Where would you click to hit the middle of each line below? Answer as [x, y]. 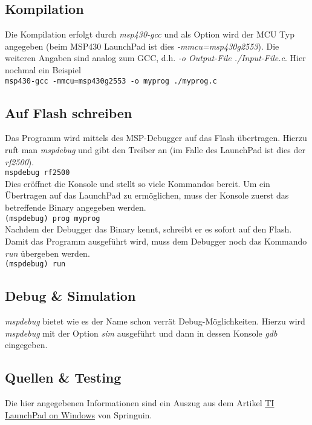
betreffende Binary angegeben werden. [76, 207]
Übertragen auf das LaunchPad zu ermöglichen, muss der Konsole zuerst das [147, 195]
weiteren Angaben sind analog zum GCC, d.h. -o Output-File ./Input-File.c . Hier [155, 58]
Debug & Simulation [70, 296]
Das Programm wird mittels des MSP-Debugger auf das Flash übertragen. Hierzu [156, 138]
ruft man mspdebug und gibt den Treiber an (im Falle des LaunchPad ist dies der [155, 150]
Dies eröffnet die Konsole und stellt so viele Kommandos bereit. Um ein [138, 183]
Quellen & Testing [63, 377]
